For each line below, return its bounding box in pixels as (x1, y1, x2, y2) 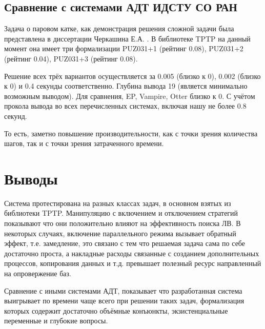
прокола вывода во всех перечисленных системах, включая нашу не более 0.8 (4, 100, 247, 111)
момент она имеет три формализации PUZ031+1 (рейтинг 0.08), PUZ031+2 (4, 43, 243, 54)
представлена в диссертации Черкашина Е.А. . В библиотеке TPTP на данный (4, 33, 251, 44)
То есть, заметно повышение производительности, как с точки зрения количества (4, 128, 258, 138)
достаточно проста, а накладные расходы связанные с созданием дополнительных (4, 248, 259, 258)
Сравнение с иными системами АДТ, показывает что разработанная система (4, 285, 242, 296)
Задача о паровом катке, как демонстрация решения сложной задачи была (4, 23, 234, 34)
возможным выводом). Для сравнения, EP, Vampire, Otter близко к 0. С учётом (4, 90, 255, 101)
